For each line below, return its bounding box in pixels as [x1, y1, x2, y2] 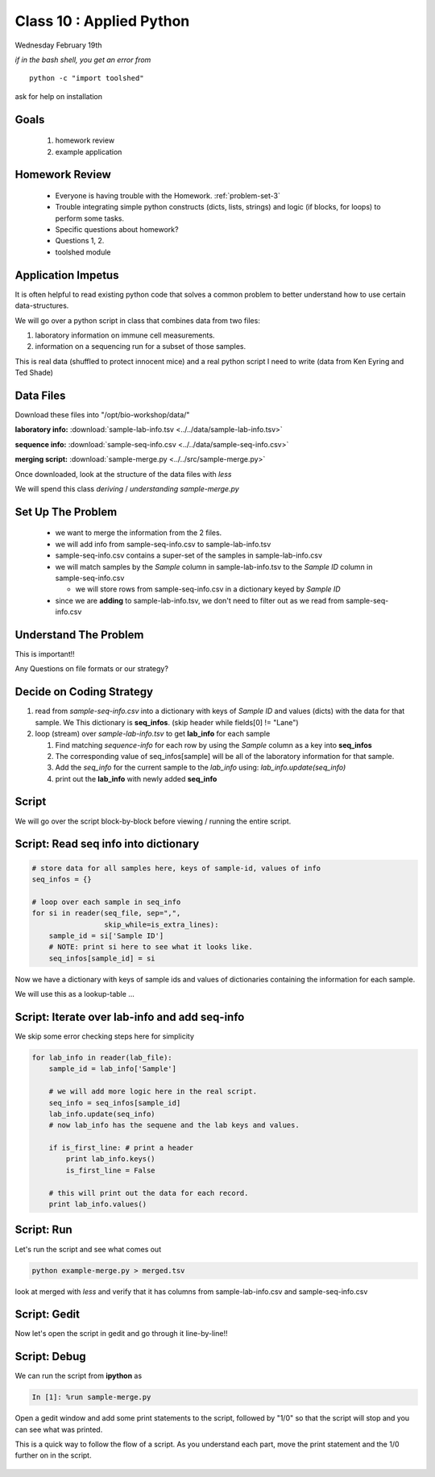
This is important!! [14, 649, 76, 659]
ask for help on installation [14, 91, 103, 101]
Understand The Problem [14, 628, 144, 641]
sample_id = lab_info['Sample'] [48, 1064, 177, 1073]
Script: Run [14, 1223, 72, 1237]
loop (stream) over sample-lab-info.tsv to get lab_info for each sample [35, 729, 271, 739]
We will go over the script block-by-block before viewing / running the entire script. [14, 816, 292, 826]
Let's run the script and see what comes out [14, 1244, 161, 1254]
